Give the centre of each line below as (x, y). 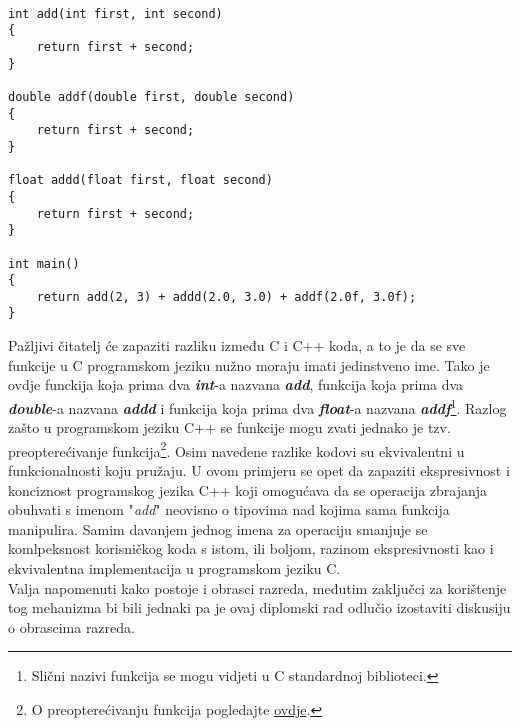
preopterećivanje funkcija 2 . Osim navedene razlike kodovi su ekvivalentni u (236, 449)
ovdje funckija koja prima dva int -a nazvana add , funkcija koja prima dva (236, 384)
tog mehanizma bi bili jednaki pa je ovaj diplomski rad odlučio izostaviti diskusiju (259, 607)
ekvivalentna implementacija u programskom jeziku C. (174, 567)
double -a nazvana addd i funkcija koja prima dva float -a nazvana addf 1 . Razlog (257, 406)
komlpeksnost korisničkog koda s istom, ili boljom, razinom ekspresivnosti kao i (251, 548)
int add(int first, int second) (115, 13)
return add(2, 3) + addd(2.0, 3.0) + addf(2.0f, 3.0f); (226, 296)
